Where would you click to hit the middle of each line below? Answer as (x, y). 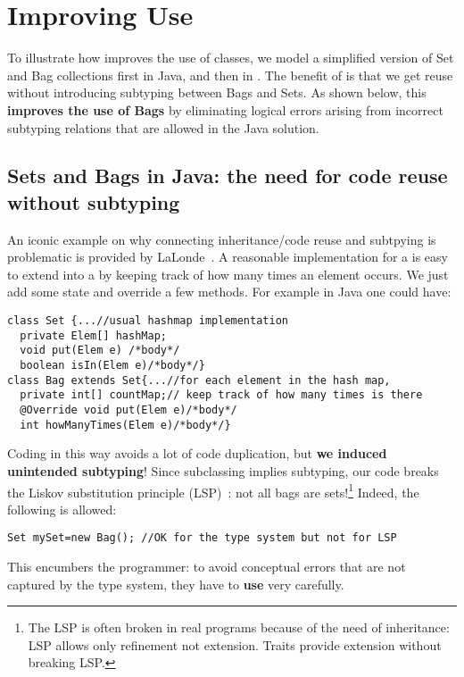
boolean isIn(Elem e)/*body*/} (112, 366)
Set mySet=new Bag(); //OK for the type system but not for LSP (202, 538)
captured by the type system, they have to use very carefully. (176, 584)
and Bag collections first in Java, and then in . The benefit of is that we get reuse (230, 75)
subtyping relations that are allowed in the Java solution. (163, 127)
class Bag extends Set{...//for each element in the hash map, (199, 380)
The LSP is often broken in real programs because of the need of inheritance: (239, 627)
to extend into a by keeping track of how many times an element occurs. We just (228, 274)
